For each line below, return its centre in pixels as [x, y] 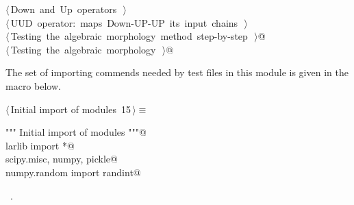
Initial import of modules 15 [71, 109]
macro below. [33, 85]
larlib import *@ [40, 145]
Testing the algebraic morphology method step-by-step [129, 36]
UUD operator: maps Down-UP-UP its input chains [124, 22]
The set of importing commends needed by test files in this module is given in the [177, 72]
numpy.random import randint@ [73, 172]
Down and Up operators [64, 9]
